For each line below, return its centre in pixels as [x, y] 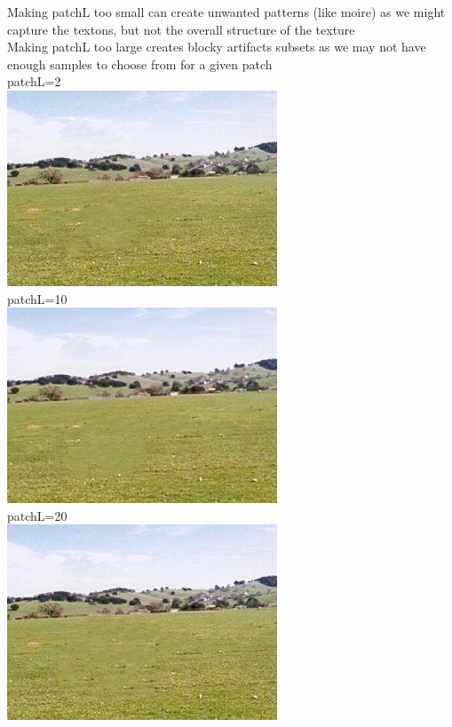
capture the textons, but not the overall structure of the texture [181, 29]
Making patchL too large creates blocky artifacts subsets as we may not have [217, 47]
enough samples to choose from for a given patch [140, 64]
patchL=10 [37, 298]
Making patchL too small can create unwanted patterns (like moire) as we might [226, 12]
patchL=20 [37, 515]
